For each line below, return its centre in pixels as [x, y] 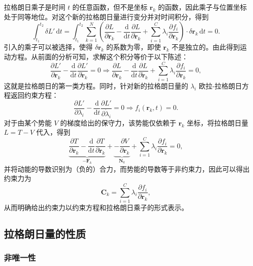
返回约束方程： [34, 95]
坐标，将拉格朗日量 [218, 122]
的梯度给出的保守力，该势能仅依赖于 [118, 122]
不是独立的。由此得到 [205, 47]
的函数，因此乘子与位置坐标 [203, 7]
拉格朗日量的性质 [45, 233]
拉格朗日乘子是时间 [35, 7]
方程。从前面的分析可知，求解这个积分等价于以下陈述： [99, 56]
